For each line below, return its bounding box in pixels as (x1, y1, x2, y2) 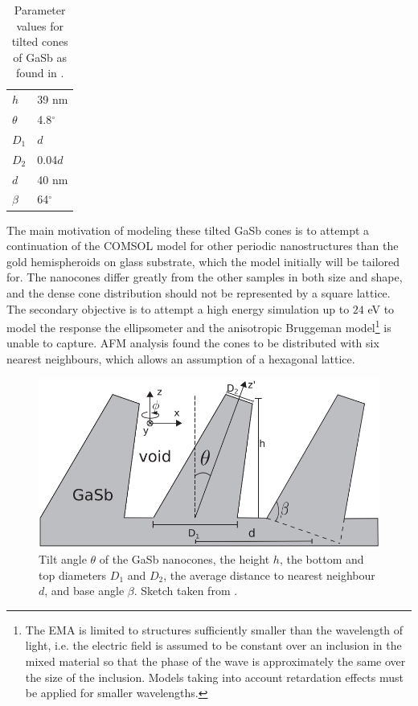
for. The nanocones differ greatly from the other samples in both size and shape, (6, 269, 403, 285)
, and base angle (44, 582, 125, 599)
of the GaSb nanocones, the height (99, 551, 270, 568)
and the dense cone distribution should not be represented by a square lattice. (6, 284, 391, 301)
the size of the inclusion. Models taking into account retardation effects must (25, 668, 404, 685)
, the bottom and (279, 551, 364, 568)
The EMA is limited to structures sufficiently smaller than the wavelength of (25, 621, 404, 638)
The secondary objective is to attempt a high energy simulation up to (6, 300, 350, 317)
